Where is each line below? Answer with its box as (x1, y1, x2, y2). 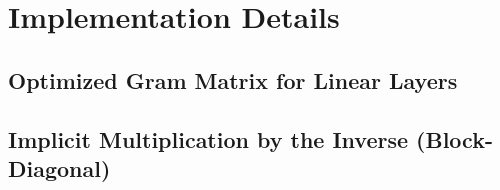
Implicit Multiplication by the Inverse (8, 123, 409, 154)
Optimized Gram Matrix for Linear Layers (8, 64, 458, 95)
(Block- (416, 123, 493, 154)
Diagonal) (8, 152, 111, 183)
